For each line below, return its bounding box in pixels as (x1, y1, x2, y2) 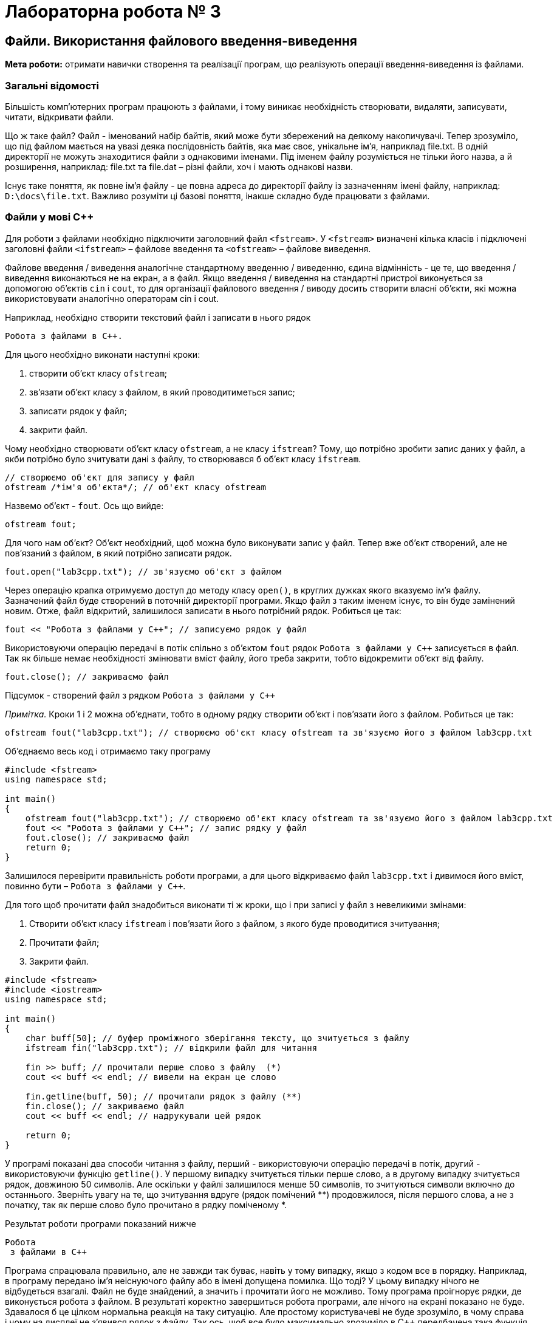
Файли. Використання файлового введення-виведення (5, 33, 357, 49)
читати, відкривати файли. (5, 111, 114, 122)
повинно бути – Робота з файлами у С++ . (5, 880, 186, 891)
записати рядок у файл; (29, 405, 127, 416)
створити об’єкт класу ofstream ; (29, 367, 168, 378)
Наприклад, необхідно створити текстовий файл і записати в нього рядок (5, 312, 311, 323)
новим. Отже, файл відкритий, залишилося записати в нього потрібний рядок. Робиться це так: (5, 605, 402, 616)
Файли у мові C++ (5, 211, 94, 224)
